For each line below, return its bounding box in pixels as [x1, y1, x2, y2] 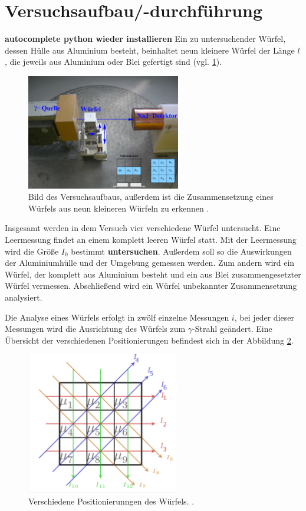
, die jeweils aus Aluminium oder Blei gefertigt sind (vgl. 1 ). [5, 55, 222, 68]
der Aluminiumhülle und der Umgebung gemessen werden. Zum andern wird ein [5, 256, 295, 269]
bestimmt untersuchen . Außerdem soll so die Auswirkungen [71, 245, 292, 257]
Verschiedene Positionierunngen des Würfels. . [28, 494, 195, 507]
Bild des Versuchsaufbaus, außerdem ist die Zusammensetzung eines [28, 190, 274, 203]
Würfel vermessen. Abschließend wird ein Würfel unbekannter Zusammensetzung [5, 279, 297, 292]
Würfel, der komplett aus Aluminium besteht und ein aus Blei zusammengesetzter [5, 268, 301, 280]
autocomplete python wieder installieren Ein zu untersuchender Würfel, [5, 32, 286, 45]
